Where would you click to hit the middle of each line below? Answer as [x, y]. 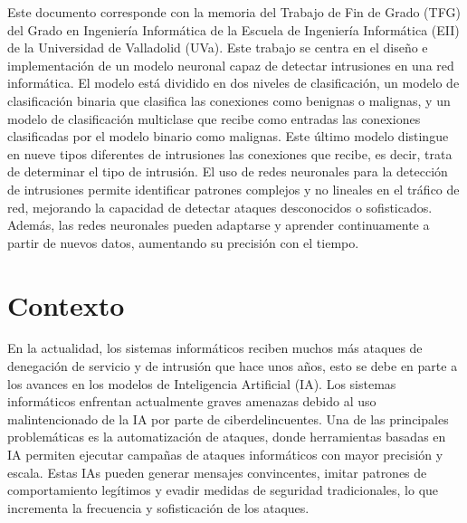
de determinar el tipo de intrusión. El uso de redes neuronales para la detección [228, 171]
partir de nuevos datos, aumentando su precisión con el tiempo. [183, 242]
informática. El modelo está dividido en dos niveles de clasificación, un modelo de [233, 83]
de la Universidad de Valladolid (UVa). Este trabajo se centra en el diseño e [218, 48]
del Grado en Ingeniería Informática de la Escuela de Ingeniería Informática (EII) [233, 29]
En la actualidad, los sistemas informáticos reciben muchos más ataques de [215, 348]
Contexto [66, 304]
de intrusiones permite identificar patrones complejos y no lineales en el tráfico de [233, 189]
